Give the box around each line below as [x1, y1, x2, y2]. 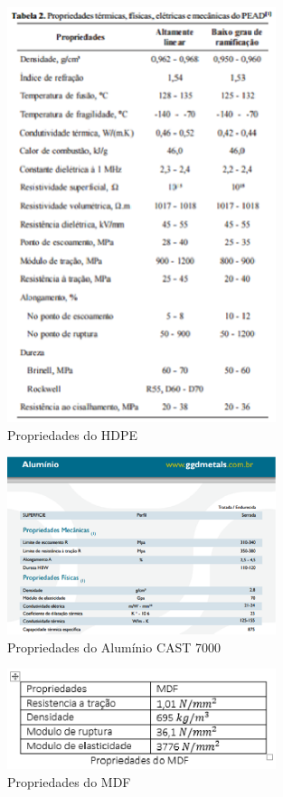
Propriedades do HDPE [7, 425, 138, 444]
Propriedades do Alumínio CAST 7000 [7, 637, 222, 656]
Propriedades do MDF [7, 773, 131, 791]
